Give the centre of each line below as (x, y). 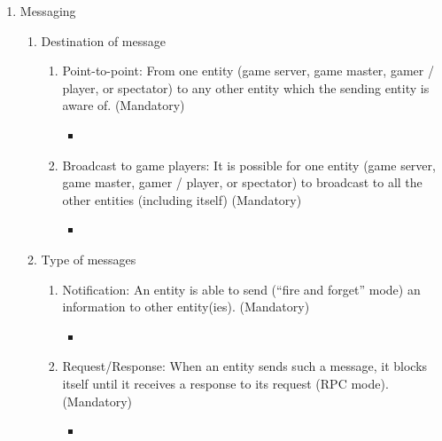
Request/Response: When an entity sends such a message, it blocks (245, 366)
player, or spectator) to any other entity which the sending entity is (246, 87)
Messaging (48, 11)
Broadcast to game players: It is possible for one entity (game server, (249, 165)
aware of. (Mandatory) (124, 105)
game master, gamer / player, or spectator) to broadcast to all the (242, 182)
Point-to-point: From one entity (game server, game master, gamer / (248, 71)
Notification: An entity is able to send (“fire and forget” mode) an (241, 289)
